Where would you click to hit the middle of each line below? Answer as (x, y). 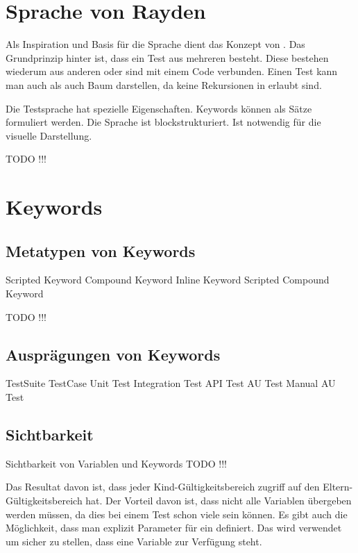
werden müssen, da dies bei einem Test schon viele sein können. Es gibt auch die (177, 514)
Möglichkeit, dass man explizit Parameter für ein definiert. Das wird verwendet (174, 528)
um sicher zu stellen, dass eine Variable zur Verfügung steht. (134, 541)
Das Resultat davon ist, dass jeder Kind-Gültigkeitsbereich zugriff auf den (163, 487)
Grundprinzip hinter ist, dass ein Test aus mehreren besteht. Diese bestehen (167, 57)
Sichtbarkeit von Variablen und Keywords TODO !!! (116, 463)
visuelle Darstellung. (49, 135)
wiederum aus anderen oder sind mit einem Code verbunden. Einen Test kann (172, 71)
